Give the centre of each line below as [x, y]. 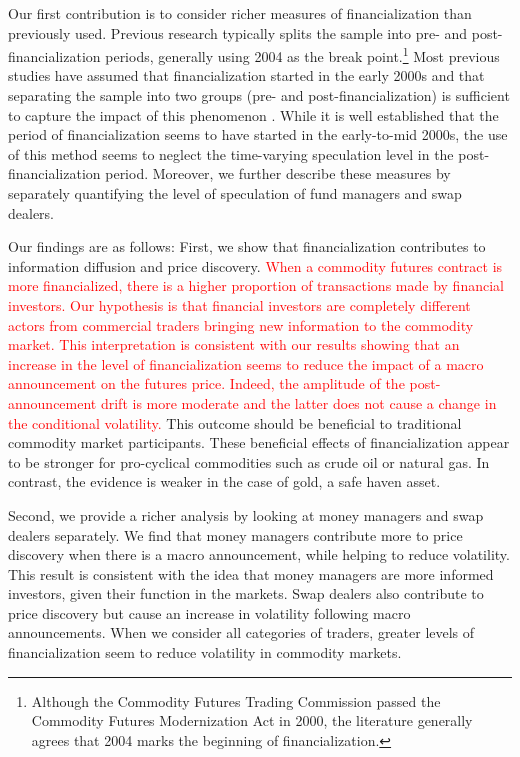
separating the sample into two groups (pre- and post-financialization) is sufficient [259, 95]
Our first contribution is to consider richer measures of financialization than [240, 13]
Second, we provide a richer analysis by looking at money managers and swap [246, 514]
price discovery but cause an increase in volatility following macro [209, 612]
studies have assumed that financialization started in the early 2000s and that [246, 75]
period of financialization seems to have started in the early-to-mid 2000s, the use [258, 134]
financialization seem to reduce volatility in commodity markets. [205, 652]
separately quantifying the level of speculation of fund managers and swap [235, 193]
